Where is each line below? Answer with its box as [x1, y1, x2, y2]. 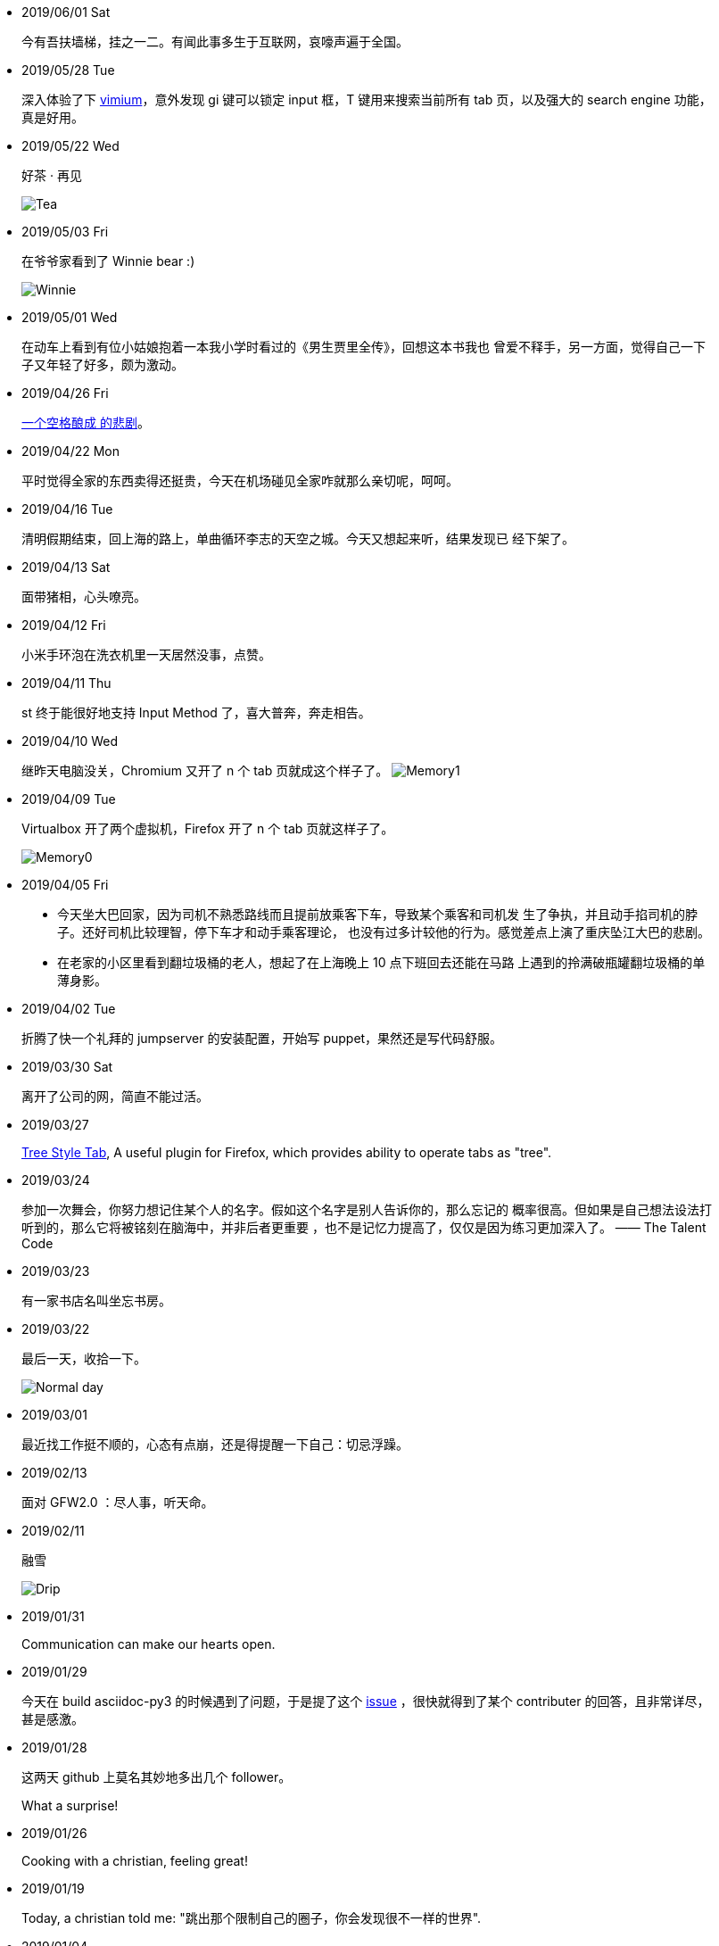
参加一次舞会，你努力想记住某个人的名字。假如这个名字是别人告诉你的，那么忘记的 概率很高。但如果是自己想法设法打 [21, 1202, 712, 1217]
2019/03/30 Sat [21, 1059, 113, 1074]
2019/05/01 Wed [21, 310, 118, 325]
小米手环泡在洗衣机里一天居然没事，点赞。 [21, 647, 271, 662]
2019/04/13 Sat [21, 559, 111, 575]
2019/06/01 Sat [21, 4, 111, 20]
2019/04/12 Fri [21, 617, 106, 633]
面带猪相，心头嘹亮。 [21, 589, 146, 604]
